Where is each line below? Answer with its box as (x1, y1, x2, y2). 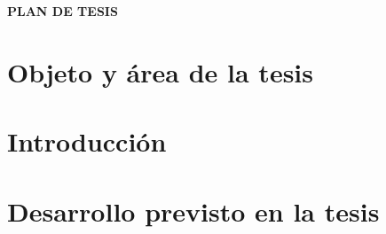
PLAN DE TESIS (7, 2, 118, 19)
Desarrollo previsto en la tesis (7, 192, 380, 229)
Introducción (7, 123, 167, 160)
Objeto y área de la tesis (7, 53, 313, 90)
